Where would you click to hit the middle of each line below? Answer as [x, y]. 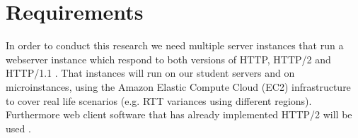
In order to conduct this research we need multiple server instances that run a [175, 45]
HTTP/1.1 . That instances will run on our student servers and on [150, 73]
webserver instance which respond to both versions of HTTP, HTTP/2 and [168, 59]
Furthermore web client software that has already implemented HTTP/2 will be [179, 114]
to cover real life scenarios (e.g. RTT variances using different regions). [159, 100]
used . [18, 128]
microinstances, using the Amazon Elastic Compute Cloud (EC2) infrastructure [178, 86]
